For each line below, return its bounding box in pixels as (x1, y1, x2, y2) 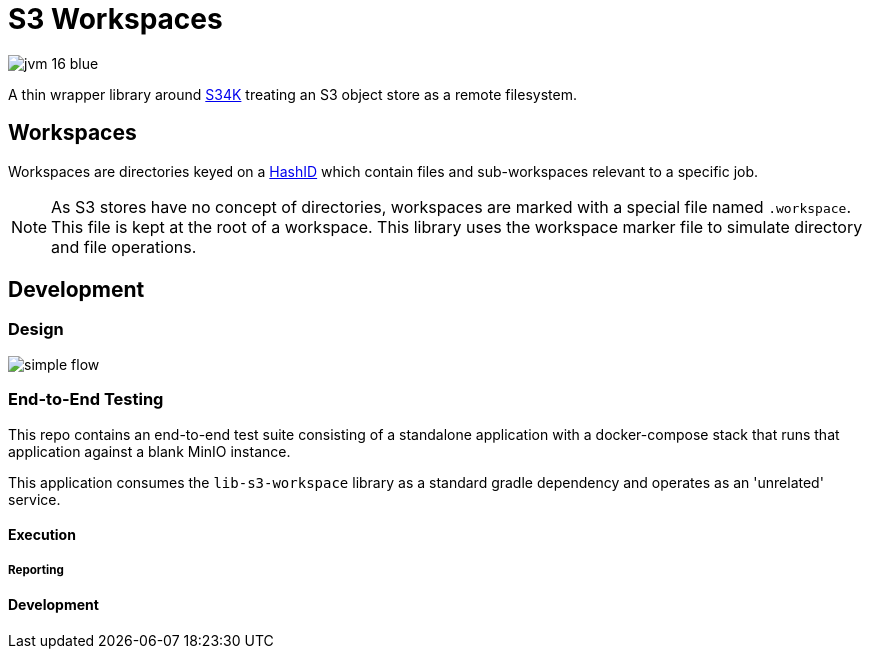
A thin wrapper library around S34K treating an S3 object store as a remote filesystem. (8, 85, 577, 103)
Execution (8, 526, 76, 544)
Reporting (8, 562, 64, 577)
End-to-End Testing (8, 389, 164, 410)
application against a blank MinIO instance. (8, 442, 291, 460)
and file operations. (51, 236, 197, 257)
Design (8, 319, 64, 340)
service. (8, 490, 61, 508)
